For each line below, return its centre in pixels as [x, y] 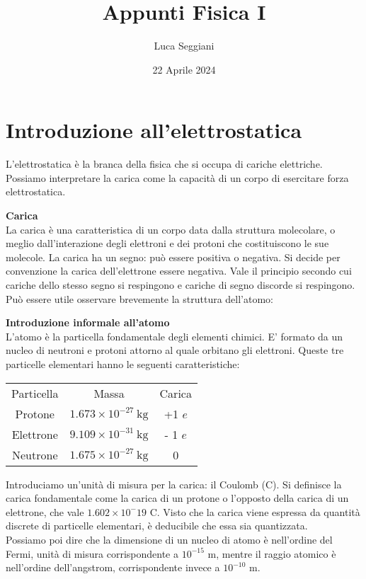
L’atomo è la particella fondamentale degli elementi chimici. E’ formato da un [175, 336]
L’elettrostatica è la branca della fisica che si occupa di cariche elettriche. [164, 164]
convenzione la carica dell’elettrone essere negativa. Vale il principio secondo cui [179, 271]
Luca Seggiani [184, 46]
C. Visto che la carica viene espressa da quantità [255, 511]
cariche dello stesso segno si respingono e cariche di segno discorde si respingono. [181, 285]
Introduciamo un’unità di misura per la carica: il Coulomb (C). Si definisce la [174, 484]
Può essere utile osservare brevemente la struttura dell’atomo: [139, 298]
